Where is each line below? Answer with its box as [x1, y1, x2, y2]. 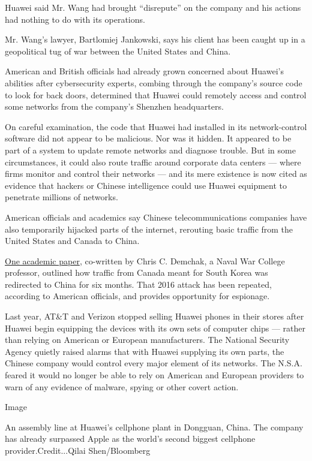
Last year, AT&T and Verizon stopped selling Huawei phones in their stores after [5, 310, 304, 323]
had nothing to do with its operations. [5, 13, 145, 25]
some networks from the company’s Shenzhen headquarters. [5, 100, 224, 113]
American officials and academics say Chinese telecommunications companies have [5, 210, 307, 223]
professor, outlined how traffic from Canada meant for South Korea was [5, 266, 268, 279]
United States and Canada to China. [5, 234, 140, 247]
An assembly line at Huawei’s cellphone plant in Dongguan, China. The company [5, 420, 304, 433]
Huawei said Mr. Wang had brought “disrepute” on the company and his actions [5, 1, 301, 13]
